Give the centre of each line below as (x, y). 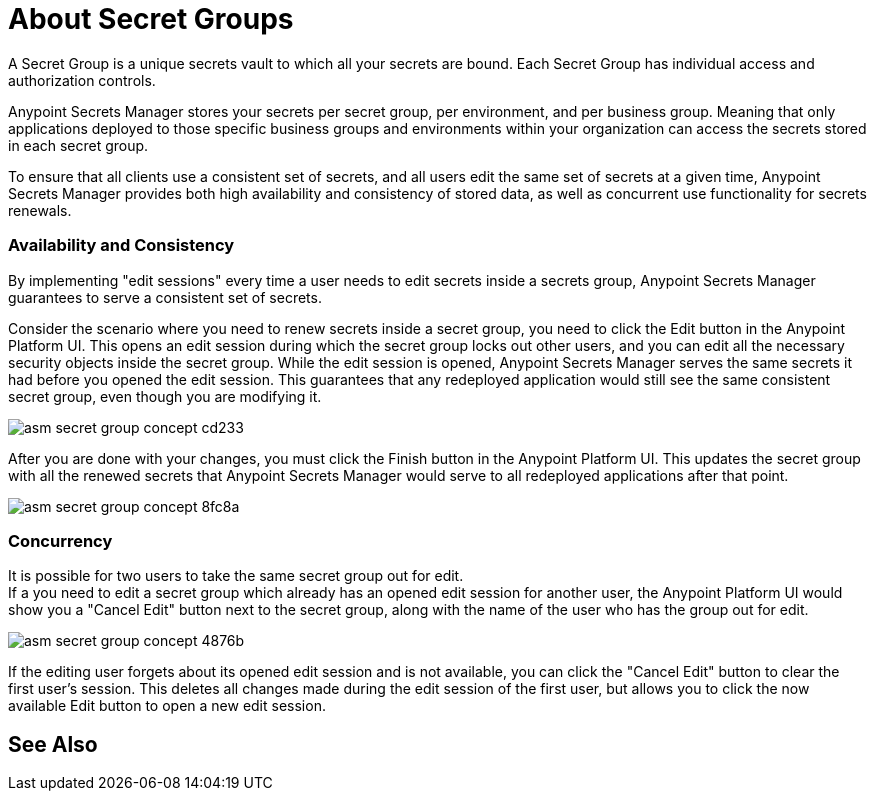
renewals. (40, 210)
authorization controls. (82, 80)
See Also (53, 744)
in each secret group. (78, 145)
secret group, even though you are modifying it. (165, 396)
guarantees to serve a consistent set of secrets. (165, 297)
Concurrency (60, 540)
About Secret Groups (151, 19)
